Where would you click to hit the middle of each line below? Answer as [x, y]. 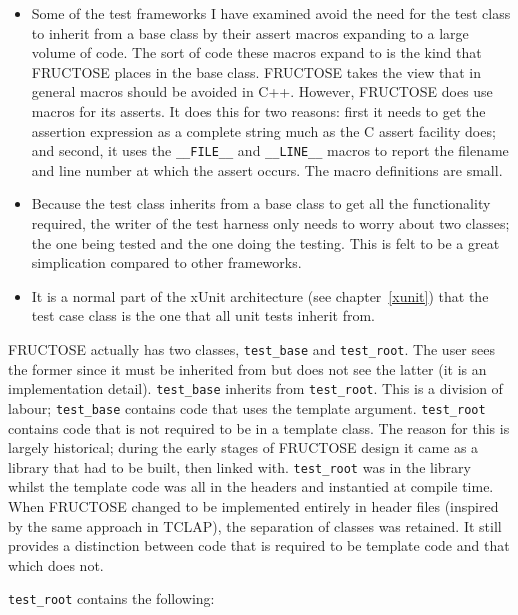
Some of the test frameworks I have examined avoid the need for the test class [271, 13]
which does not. [56, 564]
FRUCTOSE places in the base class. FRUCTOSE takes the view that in [256, 71]
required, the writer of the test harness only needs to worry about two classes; [270, 223]
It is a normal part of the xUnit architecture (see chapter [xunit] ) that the [260, 295]
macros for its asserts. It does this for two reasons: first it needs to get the [258, 110]
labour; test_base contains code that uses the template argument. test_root [247, 407]
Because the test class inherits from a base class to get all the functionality [261, 203]
